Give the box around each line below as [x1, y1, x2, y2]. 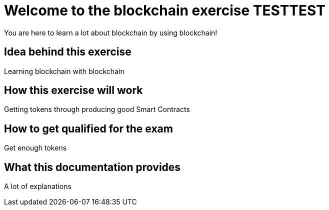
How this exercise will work [4, 84, 143, 97]
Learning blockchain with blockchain [4, 66, 124, 75]
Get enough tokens [4, 143, 67, 152]
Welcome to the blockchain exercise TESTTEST [4, 2, 325, 19]
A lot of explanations [4, 182, 71, 191]
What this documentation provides [4, 160, 181, 173]
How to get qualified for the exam [4, 122, 173, 135]
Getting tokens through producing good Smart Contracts [4, 105, 190, 114]
